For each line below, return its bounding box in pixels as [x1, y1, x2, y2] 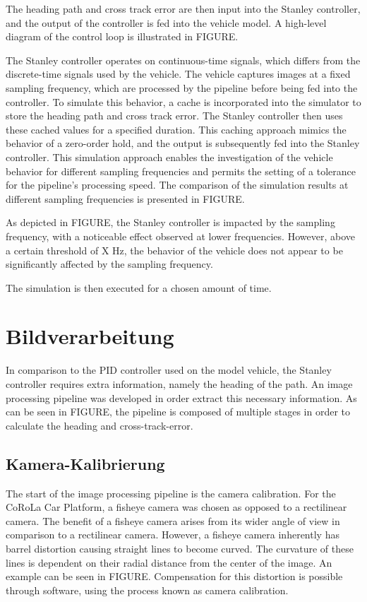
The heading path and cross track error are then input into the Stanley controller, [6, 1, 361, 16]
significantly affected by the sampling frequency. [6, 256, 213, 271]
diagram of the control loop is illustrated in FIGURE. [6, 29, 239, 44]
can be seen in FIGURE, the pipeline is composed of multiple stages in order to [6, 404, 351, 419]
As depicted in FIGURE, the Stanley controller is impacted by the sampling [6, 215, 335, 230]
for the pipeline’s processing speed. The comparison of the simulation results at [6, 177, 349, 192]
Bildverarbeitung [6, 321, 174, 350]
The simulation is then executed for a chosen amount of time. [6, 280, 272, 295]
